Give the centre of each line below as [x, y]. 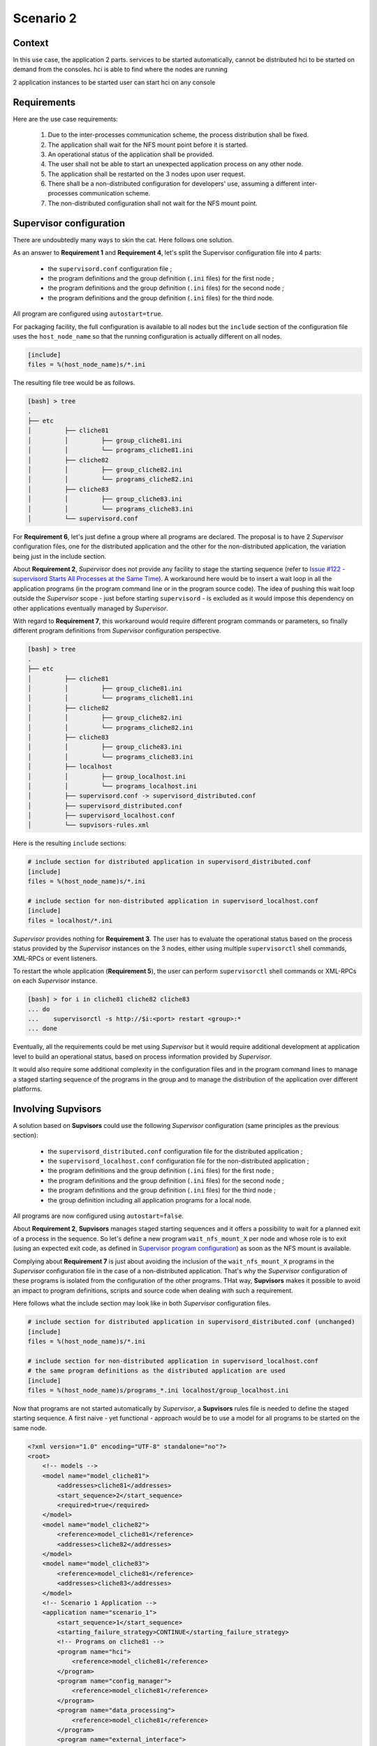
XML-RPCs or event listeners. [55, 958]
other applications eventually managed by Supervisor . [91, 608]
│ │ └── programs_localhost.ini [112, 786]
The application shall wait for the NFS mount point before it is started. [148, 145]
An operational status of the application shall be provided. [131, 154]
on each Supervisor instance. [55, 981]
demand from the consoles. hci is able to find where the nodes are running [120, 69]
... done [43, 1029]
